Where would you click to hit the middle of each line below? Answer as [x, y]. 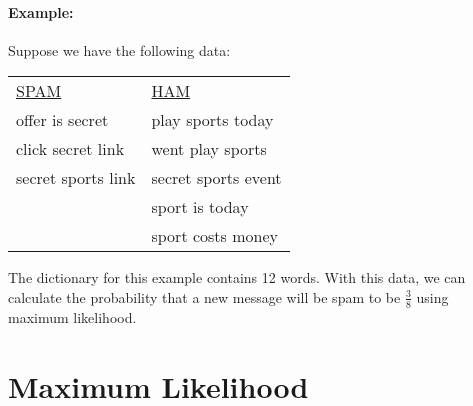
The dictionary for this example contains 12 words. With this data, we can [237, 277]
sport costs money [214, 236]
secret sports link [76, 178]
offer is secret [62, 120]
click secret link [70, 149]
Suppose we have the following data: [119, 49]
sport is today [200, 207]
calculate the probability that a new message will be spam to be [204, 296]
